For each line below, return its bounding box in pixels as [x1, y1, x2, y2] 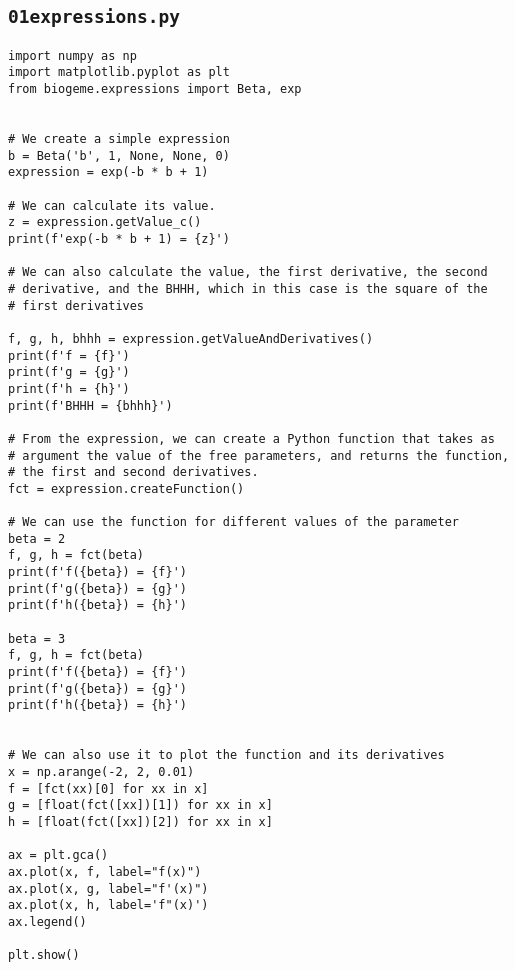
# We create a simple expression [8, 132, 230, 147]
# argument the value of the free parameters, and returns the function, [8, 448, 510, 463]
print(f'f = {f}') [8, 348, 130, 363]
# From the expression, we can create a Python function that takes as [8, 431, 495, 446]
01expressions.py [8, 6, 180, 28]
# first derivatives [8, 298, 145, 313]
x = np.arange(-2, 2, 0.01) [8, 765, 195, 779]
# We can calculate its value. [8, 198, 216, 213]
